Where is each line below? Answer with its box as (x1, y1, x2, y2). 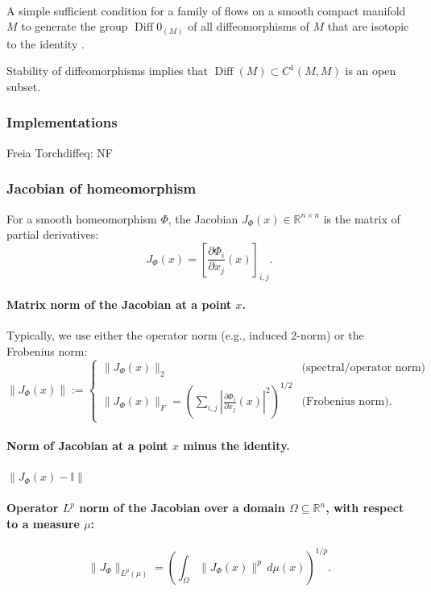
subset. (6, 77, 41, 94)
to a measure (6, 515, 80, 532)
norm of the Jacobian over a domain (79, 499, 285, 516)
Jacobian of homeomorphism (6, 178, 197, 198)
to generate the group (21, 18, 128, 35)
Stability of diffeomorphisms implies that (6, 62, 208, 79)
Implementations (6, 112, 118, 132)
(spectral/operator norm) (301, 361, 426, 373)
